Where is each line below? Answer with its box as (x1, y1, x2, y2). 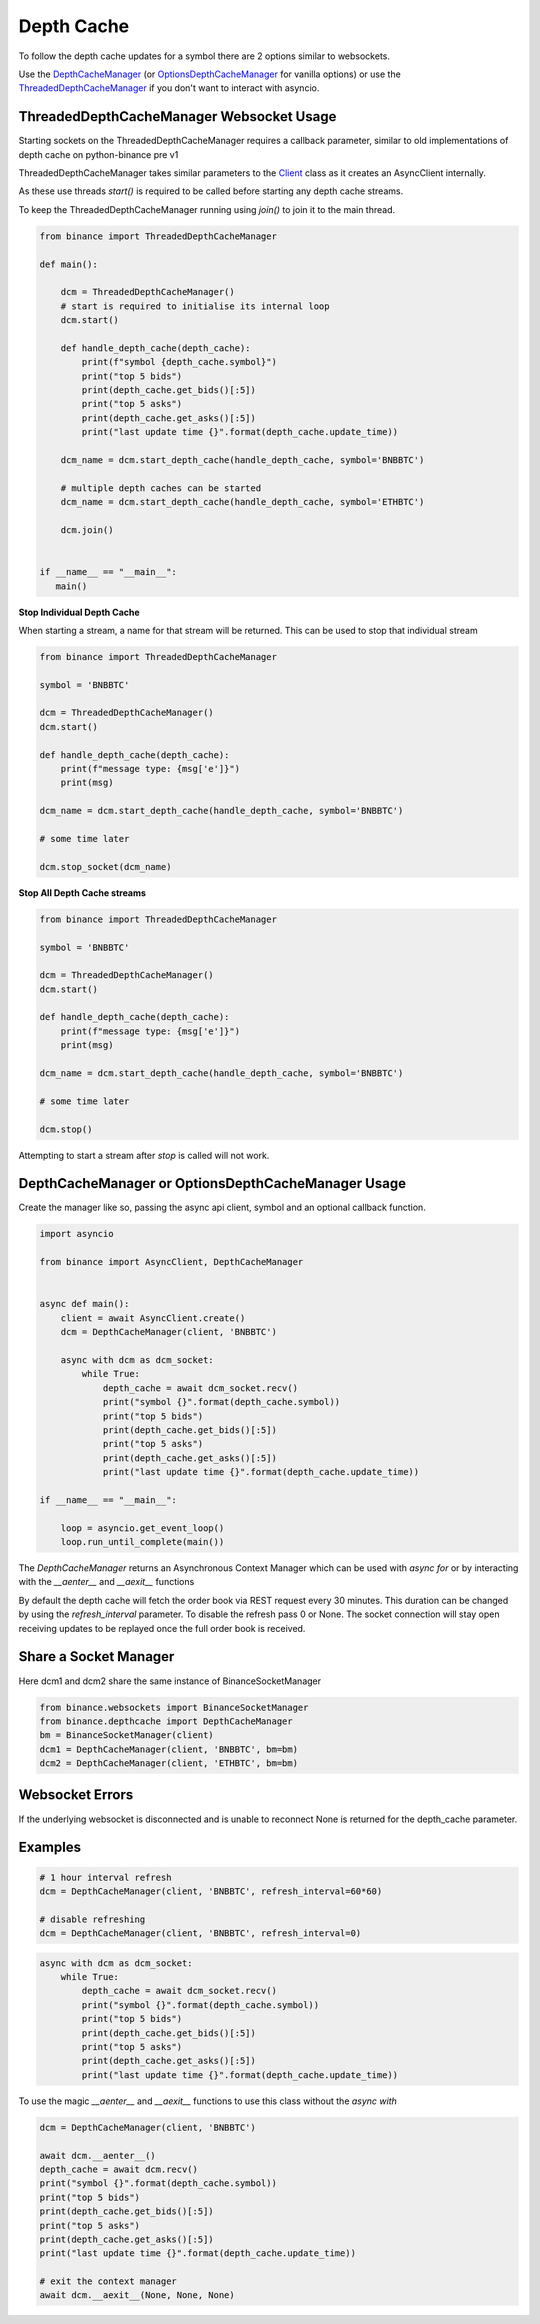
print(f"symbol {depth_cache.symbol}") (81, 356, 277, 368)
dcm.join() (60, 524, 114, 535)
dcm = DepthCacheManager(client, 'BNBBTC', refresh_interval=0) (39, 1928, 362, 1939)
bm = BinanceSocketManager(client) (39, 1730, 214, 1741)
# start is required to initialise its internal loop (60, 300, 330, 312)
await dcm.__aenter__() (39, 2150, 157, 2161)
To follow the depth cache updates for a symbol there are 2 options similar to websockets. (18, 50, 390, 62)
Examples (18, 1839, 82, 1856)
